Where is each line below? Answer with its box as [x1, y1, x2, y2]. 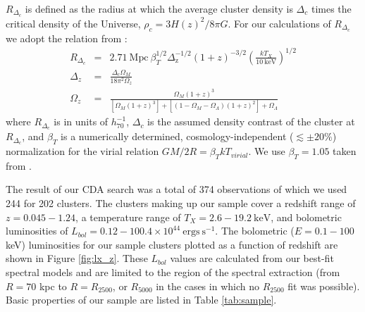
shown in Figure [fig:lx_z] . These [6, 251, 148, 266]
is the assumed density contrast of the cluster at [147, 114, 355, 129]
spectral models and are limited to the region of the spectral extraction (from [6, 265, 340, 280]
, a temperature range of [75, 209, 181, 224]
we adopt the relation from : [6, 30, 128, 45]
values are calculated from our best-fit [170, 251, 334, 266]
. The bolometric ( [215, 223, 295, 238]
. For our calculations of [228, 15, 331, 30]
